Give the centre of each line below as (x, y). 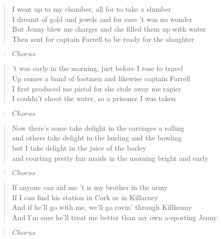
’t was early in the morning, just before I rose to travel (98, 68)
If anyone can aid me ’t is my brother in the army (90, 187)
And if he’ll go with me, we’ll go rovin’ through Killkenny (102, 207)
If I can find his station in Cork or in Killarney (85, 197)
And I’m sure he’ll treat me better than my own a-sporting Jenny (115, 217)
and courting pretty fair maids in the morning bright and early (110, 158)
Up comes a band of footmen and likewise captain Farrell (101, 78)
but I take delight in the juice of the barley (79, 147)
